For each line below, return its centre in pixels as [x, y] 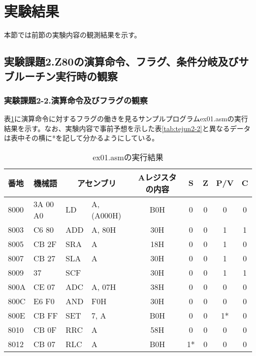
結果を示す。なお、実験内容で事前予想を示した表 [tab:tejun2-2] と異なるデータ [127, 128]
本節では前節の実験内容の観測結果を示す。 [73, 35]
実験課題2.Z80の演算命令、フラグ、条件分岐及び [121, 61]
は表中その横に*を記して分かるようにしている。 [81, 138]
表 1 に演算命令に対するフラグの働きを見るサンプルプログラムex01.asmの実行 [126, 119]
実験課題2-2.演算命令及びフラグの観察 [76, 100]
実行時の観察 [86, 76]
